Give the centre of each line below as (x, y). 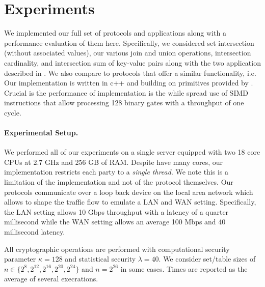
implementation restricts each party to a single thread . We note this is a (116, 172)
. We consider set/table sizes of (207, 259)
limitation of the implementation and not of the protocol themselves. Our (119, 182)
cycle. (13, 112)
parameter (20, 259)
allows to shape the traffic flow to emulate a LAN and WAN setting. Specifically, (130, 202)
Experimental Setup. (41, 133)
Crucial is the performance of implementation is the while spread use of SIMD (126, 92)
